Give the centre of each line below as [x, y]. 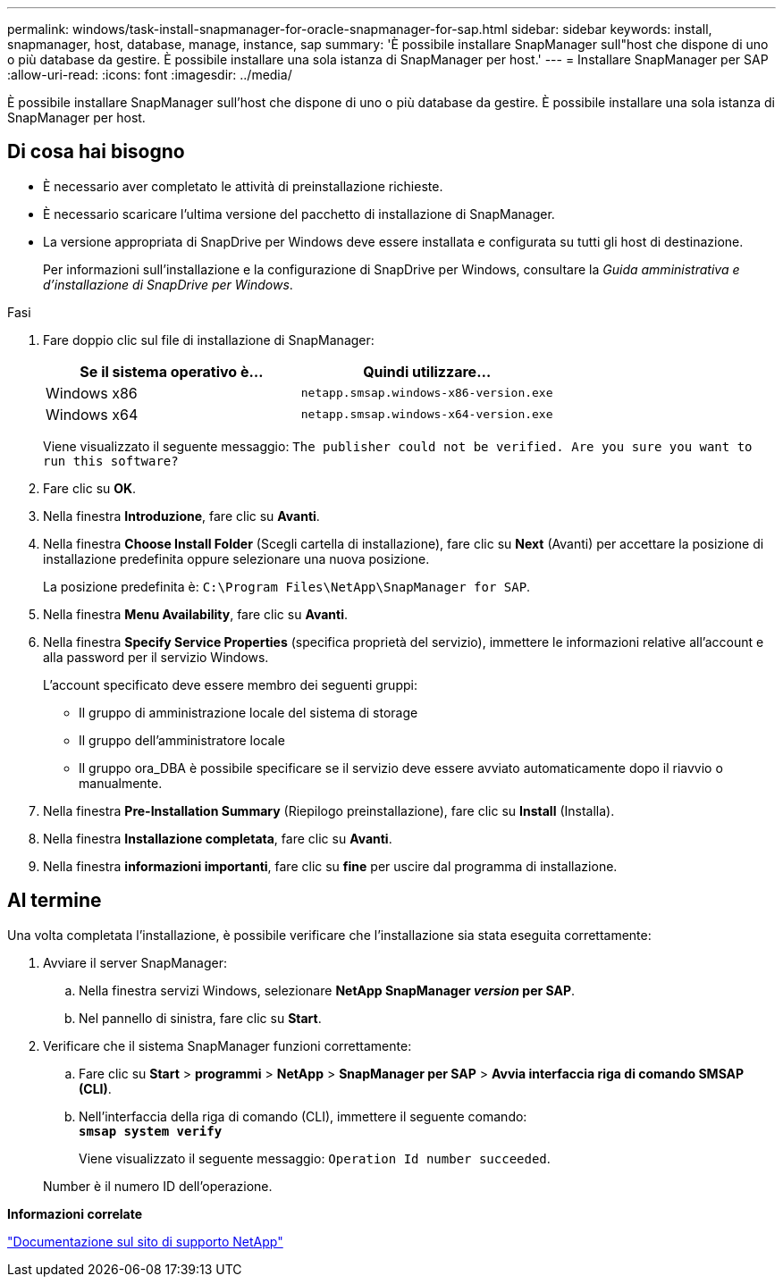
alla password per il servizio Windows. [156, 657]
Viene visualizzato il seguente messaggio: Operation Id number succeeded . [315, 1158]
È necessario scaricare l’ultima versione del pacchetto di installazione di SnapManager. [299, 214]
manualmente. [121, 783]
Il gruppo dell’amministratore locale [182, 740]
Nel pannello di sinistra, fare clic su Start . [200, 1018]
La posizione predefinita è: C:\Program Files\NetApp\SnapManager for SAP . [287, 586]
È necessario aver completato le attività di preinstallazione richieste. [243, 186]
